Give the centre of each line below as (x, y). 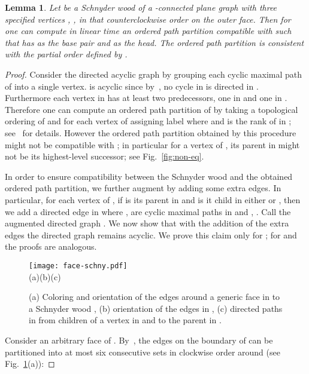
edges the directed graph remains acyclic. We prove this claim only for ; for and (151, 234)
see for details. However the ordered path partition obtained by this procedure (151, 132)
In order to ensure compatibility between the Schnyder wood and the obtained (149, 176)
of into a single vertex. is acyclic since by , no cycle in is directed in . (132, 86)
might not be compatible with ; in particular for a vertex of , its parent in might (152, 144)
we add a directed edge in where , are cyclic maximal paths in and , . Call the (148, 211)
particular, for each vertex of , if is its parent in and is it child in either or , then (153, 199)
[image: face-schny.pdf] (78, 266)
